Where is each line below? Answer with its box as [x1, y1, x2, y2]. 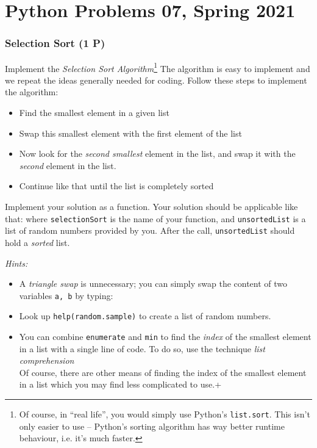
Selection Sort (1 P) [5, 35, 105, 51]
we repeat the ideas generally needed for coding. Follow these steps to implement [5, 73, 307, 86]
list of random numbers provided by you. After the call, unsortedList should [5, 224, 295, 237]
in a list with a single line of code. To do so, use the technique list [19, 342, 265, 355]
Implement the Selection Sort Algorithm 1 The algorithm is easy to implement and [5, 60, 310, 74]
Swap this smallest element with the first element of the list [19, 126, 242, 139]
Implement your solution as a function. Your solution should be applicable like [5, 200, 298, 212]
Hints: [5, 256, 28, 269]
